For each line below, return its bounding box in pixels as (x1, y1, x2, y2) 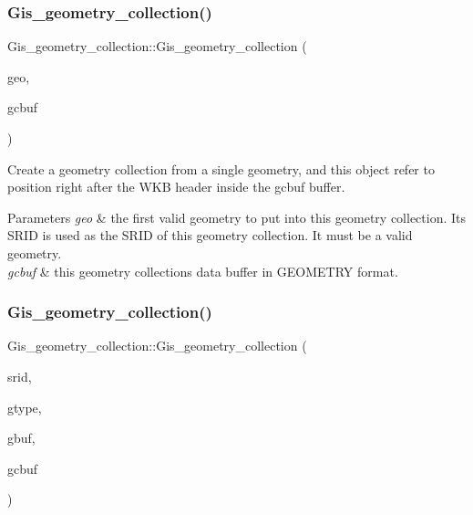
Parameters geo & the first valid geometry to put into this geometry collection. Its (7, 207, 467, 226)
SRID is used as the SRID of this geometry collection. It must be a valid (7, 226, 413, 245)
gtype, (7, 397, 42, 416)
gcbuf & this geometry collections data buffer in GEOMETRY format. (7, 261, 398, 280)
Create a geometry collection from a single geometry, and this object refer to (7, 159, 435, 178)
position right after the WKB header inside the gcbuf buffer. (7, 177, 345, 196)
